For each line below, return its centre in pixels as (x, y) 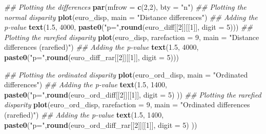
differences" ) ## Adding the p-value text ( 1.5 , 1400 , (86, 84)
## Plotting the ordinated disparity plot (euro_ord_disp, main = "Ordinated (126, 74)
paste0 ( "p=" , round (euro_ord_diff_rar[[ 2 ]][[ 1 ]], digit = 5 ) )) (101, 125)
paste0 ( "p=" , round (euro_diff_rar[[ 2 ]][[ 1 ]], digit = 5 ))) (91, 57)
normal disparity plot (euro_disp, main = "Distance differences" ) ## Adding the (131, 17)
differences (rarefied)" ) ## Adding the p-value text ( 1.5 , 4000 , (101, 47)
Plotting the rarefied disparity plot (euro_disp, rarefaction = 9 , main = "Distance (132, 37)
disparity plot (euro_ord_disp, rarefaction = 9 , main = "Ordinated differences (127, 104)
